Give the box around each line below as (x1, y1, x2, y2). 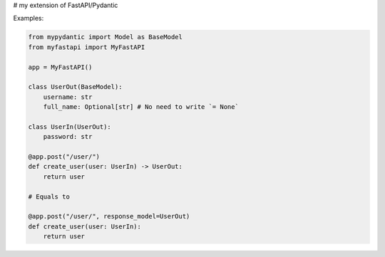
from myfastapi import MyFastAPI (28, 43, 145, 51)
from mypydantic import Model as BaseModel (28, 33, 183, 41)
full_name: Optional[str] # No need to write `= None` (43, 103, 239, 111)
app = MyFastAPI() (28, 63, 93, 71)
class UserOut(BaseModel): (28, 83, 123, 91)
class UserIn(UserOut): (28, 122, 112, 131)
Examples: (13, 14, 44, 23)
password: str (43, 132, 93, 141)
